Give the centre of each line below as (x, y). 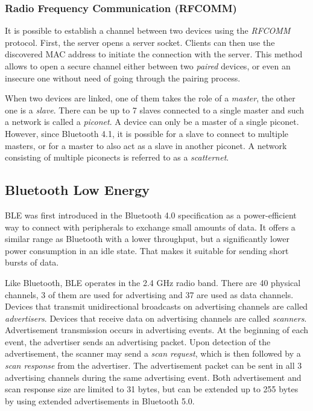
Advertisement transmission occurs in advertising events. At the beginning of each (157, 330)
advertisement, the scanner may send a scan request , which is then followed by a (153, 353)
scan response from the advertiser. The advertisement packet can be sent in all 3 (153, 365)
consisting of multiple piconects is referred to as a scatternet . (117, 157)
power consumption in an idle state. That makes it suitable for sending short (147, 250)
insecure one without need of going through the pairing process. (123, 78)
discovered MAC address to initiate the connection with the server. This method (154, 54)
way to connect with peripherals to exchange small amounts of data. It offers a (150, 227)
